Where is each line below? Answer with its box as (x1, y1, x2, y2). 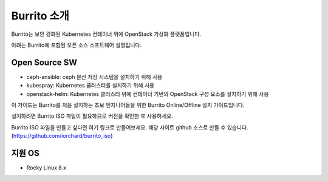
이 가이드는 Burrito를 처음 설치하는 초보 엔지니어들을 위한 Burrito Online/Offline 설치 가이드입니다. (11, 101, 245, 109)
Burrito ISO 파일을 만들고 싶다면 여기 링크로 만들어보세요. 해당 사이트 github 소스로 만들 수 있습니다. (11, 123, 248, 131)
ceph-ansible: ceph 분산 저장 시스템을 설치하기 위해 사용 (26, 73, 163, 80)
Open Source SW (11, 57, 78, 67)
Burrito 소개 (11, 9, 69, 22)
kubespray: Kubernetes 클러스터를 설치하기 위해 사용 (26, 82, 155, 89)
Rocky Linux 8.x (26, 164, 67, 171)
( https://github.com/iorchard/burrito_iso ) (11, 132, 113, 140)
